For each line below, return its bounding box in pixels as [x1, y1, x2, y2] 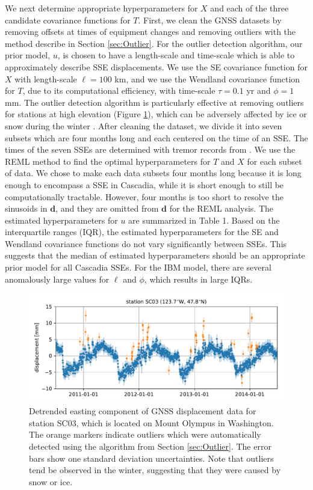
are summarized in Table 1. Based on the [128, 213, 280, 226]
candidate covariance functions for [5, 13, 131, 26]
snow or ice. [29, 475, 73, 488]
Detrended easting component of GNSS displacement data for [29, 405, 256, 417]
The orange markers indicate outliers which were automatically [29, 428, 261, 441]
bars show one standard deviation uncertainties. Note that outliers [29, 452, 274, 464]
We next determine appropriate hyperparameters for [5, 2, 198, 14]
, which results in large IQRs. [144, 272, 253, 285]
